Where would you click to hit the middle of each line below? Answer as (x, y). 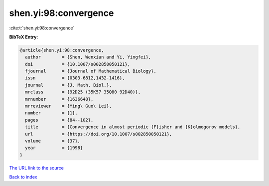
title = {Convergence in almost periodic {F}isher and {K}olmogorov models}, (133, 127)
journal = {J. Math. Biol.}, (68, 85)
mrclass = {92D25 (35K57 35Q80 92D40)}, (83, 92)
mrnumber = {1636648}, (59, 99)
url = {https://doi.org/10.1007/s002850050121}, (99, 134)
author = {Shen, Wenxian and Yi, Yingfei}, (88, 57)
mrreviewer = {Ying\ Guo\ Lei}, (68, 106)
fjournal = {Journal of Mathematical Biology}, (91, 71)
